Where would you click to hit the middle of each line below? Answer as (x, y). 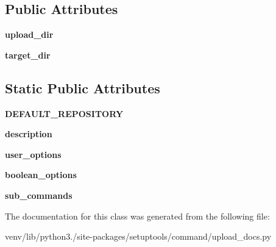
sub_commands (39, 195)
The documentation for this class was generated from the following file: (137, 216)
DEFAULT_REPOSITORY (64, 113)
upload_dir (29, 34)
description (29, 134)
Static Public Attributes (83, 88)
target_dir (28, 55)
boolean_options (41, 175)
